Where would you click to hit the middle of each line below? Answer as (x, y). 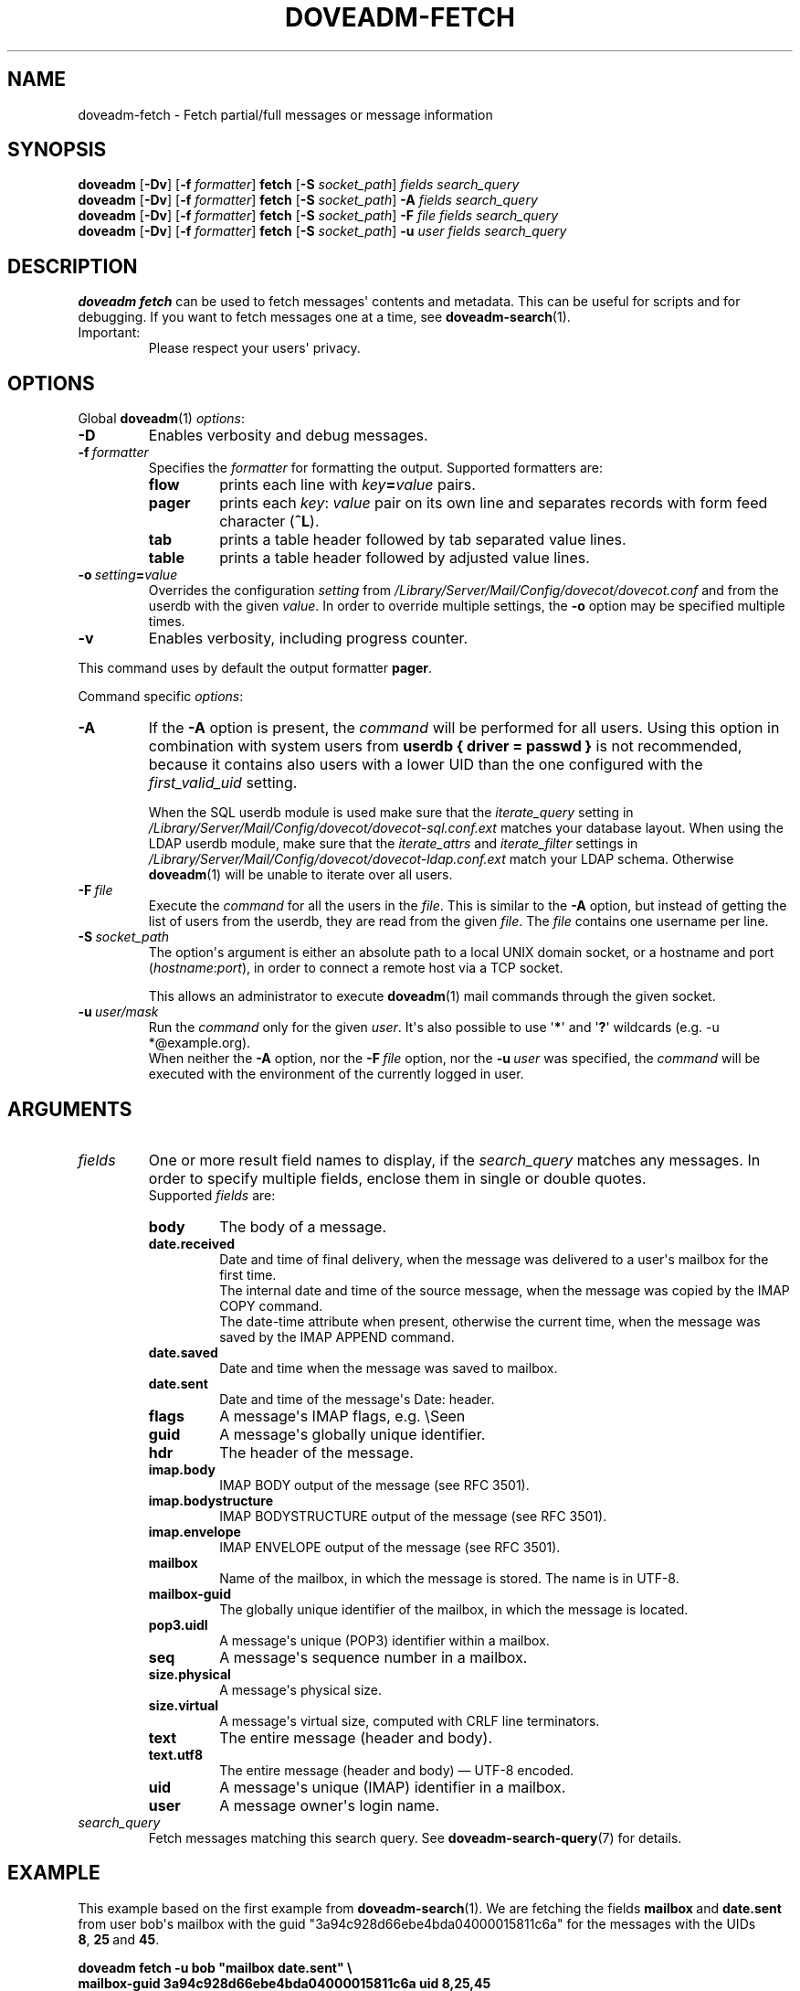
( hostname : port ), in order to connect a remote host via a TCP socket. (356, 968)
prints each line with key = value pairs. (347, 485)
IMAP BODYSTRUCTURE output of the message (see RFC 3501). (413, 1516)
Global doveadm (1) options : (161, 419)
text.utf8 (176, 1754)
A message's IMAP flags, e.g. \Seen (342, 1416)
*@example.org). (200, 1043)
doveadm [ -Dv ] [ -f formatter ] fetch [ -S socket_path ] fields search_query (299, 185)
